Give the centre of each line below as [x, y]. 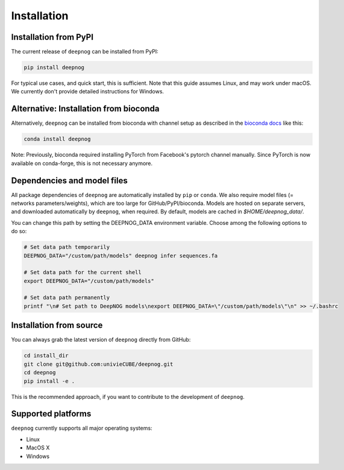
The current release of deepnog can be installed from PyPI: [85, 52]
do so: [19, 231]
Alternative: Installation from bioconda [85, 109]
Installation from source [57, 325]
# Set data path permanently [67, 298]
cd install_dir [46, 356]
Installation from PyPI [52, 37]
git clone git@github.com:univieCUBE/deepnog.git [99, 364]
